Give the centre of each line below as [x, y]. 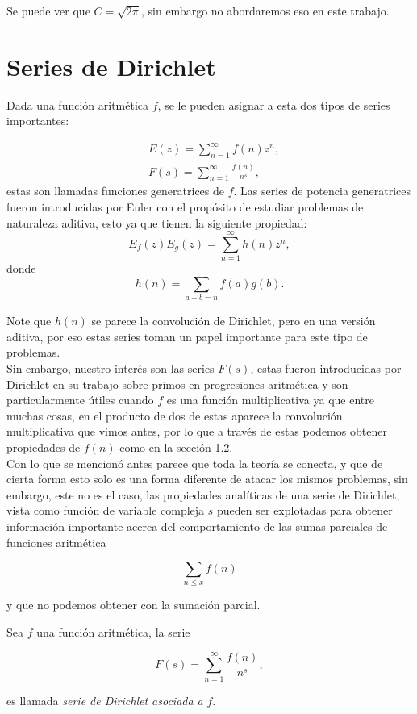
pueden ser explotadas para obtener [305, 510]
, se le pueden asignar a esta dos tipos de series [274, 104]
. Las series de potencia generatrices [322, 191]
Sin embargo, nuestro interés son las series [111, 367]
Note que [29, 321]
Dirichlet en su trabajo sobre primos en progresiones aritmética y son [177, 384]
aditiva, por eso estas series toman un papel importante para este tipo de [187, 336]
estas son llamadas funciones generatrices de [116, 191]
